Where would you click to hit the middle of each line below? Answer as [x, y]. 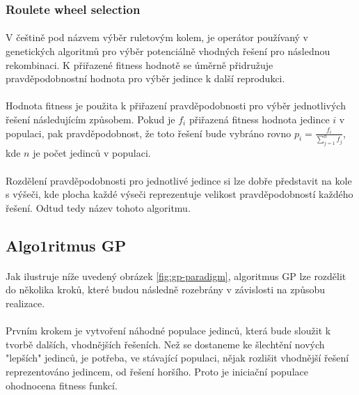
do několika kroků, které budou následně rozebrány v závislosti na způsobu [166, 289]
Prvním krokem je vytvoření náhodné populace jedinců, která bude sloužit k [168, 331]
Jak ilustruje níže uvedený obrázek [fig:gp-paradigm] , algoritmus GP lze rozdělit [176, 276]
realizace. [25, 303]
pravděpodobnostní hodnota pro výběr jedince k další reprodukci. [145, 78]
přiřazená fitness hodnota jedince [259, 119]
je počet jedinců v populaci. [92, 153]
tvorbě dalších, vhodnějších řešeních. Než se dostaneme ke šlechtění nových [165, 344]
